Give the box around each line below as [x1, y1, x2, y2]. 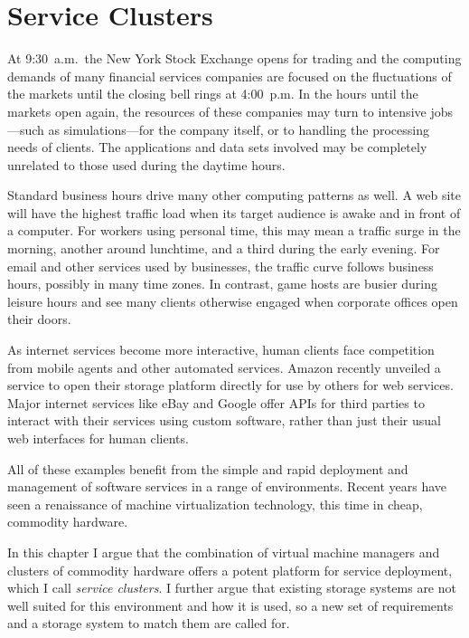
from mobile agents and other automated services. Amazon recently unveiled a [7, 357, 441, 376]
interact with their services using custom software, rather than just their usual [7, 411, 441, 430]
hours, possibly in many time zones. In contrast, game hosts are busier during [7, 274, 438, 293]
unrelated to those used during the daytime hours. [7, 155, 286, 174]
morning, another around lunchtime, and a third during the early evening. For [7, 239, 440, 258]
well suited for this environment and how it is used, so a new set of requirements [7, 595, 454, 614]
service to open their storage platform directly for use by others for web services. [7, 376, 454, 395]
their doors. [7, 309, 71, 329]
